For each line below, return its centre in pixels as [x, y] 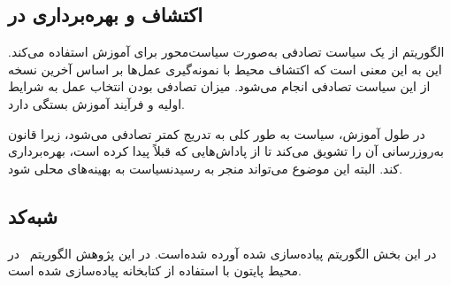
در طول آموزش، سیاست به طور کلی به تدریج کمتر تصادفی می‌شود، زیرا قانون [217, 133]
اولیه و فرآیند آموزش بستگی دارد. [97, 103]
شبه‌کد [33, 216]
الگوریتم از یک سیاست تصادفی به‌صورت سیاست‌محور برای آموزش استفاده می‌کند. [226, 52]
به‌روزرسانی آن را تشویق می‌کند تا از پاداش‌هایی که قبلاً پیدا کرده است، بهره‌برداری [226, 151]
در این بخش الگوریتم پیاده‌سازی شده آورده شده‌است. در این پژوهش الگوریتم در [222, 253]
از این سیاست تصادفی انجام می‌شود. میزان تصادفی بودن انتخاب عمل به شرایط [219, 86]
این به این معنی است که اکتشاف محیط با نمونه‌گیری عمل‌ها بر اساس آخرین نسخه [225, 69]
